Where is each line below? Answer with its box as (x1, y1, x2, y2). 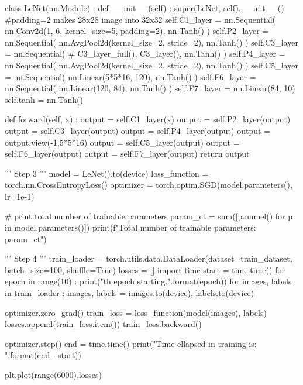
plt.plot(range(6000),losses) (5, 369, 102, 381)
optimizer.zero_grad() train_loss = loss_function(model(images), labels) (5, 306, 267, 318)
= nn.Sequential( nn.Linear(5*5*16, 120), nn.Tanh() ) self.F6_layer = (5, 70, 256, 82)
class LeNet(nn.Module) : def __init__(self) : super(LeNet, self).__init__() (5, 2, 284, 13)
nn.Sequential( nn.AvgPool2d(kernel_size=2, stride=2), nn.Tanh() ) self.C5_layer (5, 59, 298, 71)
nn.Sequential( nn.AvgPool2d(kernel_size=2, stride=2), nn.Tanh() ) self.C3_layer (5, 36, 298, 48)
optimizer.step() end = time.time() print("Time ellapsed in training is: (5, 337, 257, 349)
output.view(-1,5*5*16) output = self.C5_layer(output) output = (5, 136, 240, 148)
